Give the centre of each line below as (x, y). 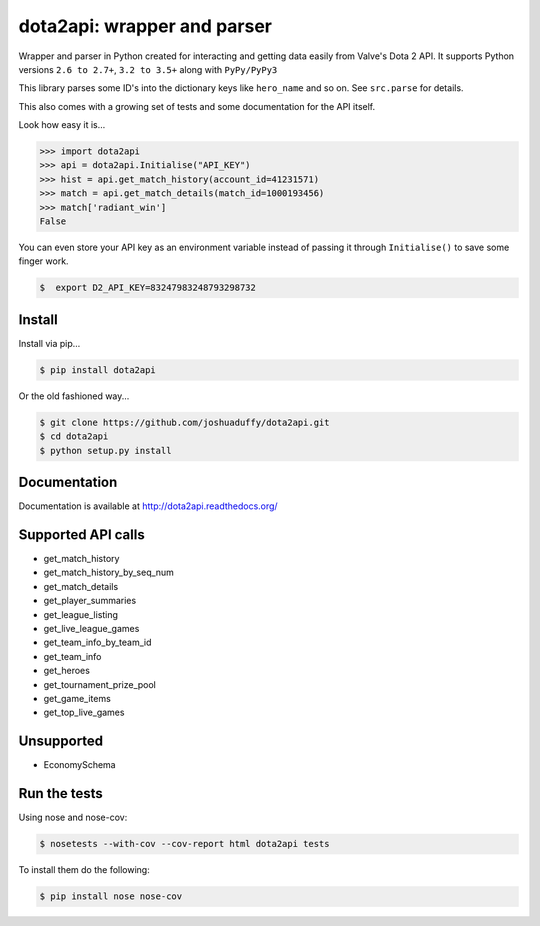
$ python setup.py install (105, 450)
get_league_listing (81, 614)
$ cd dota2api (74, 436)
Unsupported (61, 741)
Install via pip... (49, 343)
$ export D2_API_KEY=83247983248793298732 (148, 288)
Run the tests (61, 793)
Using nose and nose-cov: (73, 817)
